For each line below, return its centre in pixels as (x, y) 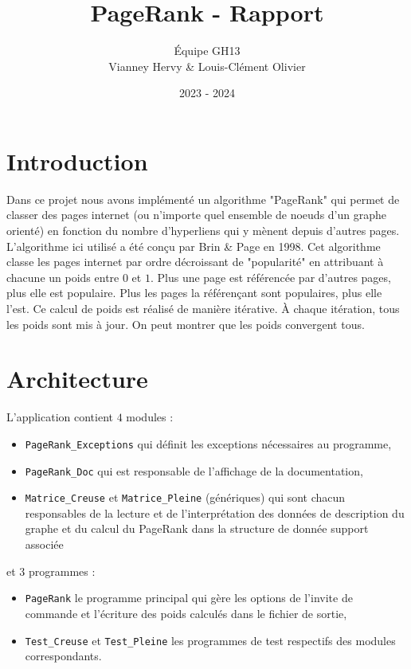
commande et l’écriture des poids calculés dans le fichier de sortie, (186, 613)
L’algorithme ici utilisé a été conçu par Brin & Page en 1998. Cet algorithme (194, 246)
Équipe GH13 (207, 51)
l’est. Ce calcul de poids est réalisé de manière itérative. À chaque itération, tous (203, 308)
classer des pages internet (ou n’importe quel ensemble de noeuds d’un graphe (196, 215)
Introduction (77, 160)
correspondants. (63, 656)
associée (44, 544)
